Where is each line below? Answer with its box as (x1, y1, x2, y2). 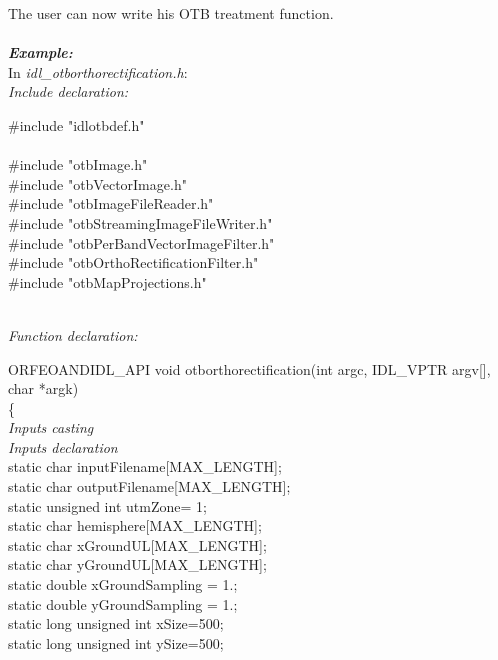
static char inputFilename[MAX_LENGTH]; (8, 456, 282, 477)
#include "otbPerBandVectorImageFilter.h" (8, 232, 275, 253)
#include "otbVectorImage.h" (8, 173, 187, 194)
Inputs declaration (8, 436, 118, 457)
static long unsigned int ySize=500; (8, 632, 224, 653)
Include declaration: (8, 81, 129, 102)
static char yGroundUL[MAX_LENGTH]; (8, 554, 267, 575)
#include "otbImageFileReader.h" (8, 193, 214, 214)
